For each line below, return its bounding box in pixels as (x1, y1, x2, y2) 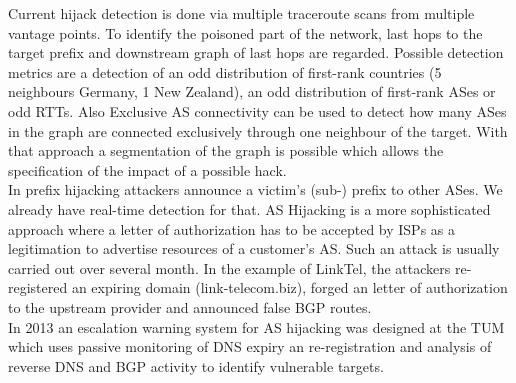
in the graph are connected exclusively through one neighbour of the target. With (8, 120, 508, 141)
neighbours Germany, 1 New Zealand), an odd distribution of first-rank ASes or (8, 81, 496, 102)
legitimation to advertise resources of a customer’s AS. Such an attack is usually (8, 238, 500, 259)
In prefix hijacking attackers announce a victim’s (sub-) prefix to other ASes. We (8, 179, 503, 200)
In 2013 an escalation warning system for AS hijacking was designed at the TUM (8, 316, 505, 337)
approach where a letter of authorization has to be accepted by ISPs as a (8, 218, 456, 239)
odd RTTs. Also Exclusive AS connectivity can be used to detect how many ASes (8, 100, 507, 121)
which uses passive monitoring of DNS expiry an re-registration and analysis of (8, 336, 492, 357)
